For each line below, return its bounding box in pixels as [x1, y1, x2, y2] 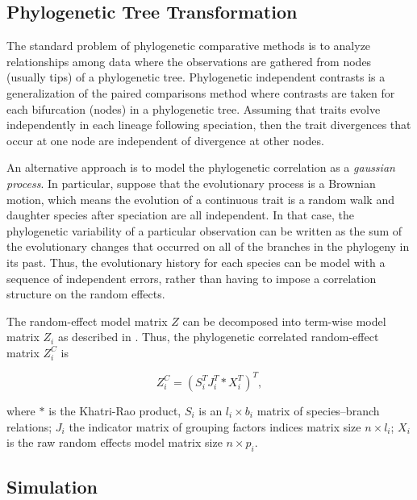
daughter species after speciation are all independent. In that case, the [6, 206, 354, 223]
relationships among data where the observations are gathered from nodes [6, 52, 372, 69]
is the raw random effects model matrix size [6, 434, 223, 451]
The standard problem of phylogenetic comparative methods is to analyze [6, 37, 371, 54]
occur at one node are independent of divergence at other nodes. [6, 131, 324, 148]
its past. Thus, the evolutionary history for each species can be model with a [6, 253, 386, 270]
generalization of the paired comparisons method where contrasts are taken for [6, 84, 395, 101]
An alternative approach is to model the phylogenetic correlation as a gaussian [6, 159, 395, 176]
